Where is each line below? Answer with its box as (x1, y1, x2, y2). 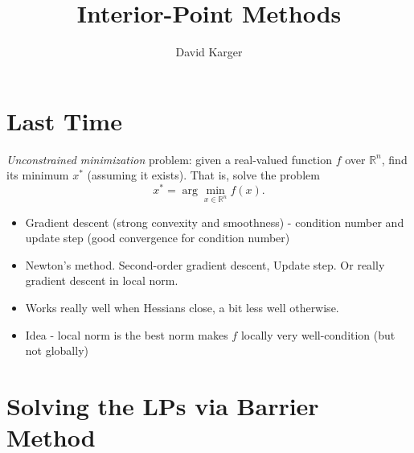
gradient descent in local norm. (25, 272, 178, 289)
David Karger (175, 43, 243, 60)
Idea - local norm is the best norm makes (25, 326, 228, 343)
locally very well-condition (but (240, 326, 396, 343)
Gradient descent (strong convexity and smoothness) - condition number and (25, 213, 404, 230)
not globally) (25, 342, 88, 359)
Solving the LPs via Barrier (6, 389, 319, 422)
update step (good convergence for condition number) (25, 229, 290, 246)
